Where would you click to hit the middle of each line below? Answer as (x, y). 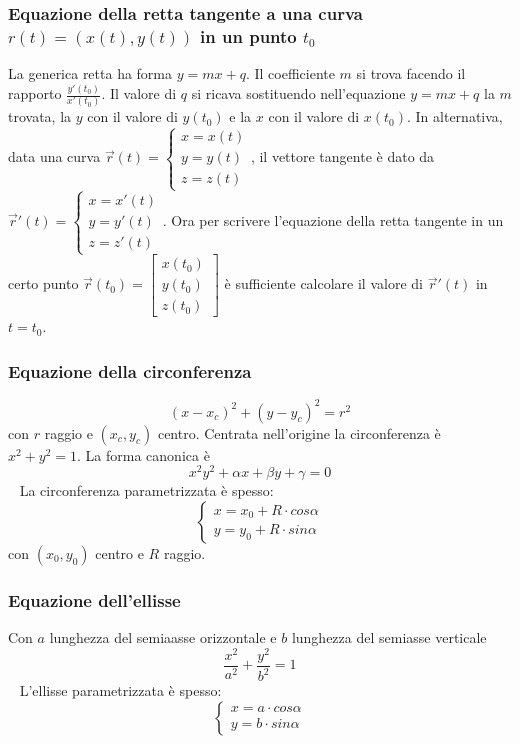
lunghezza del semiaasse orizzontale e (163, 637)
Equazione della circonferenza (130, 370)
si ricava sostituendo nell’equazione (298, 93)
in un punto (248, 35)
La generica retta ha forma (90, 73)
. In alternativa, (455, 116)
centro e (119, 552)
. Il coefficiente (290, 73)
